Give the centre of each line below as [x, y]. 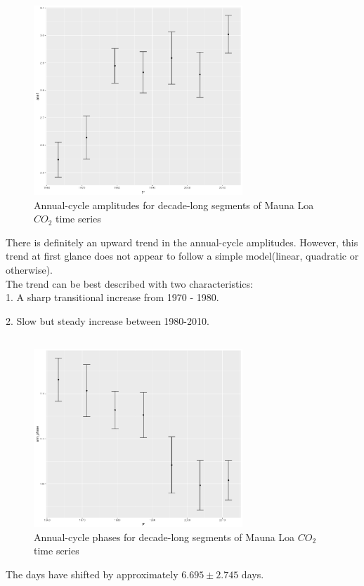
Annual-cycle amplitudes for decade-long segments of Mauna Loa [174, 205]
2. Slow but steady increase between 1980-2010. [108, 320]
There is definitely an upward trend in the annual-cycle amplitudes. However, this [182, 242]
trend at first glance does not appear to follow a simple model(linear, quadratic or [182, 256]
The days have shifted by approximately [92, 574]
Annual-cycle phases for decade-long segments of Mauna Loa [164, 537]
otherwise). [30, 269]
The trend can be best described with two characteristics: [129, 283]
